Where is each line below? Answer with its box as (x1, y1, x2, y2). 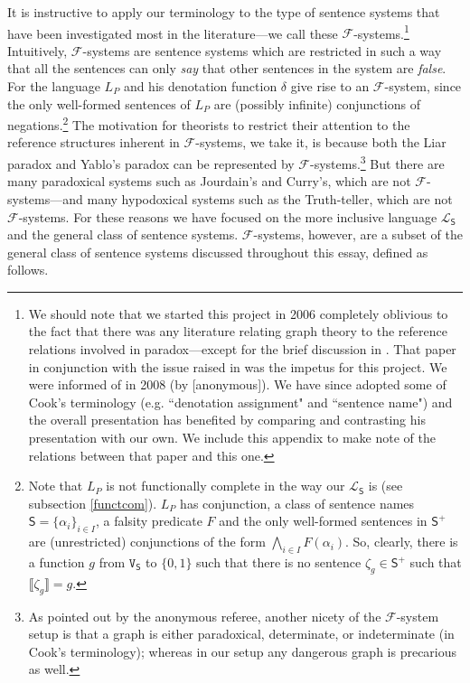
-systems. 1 (353, 21, 409, 42)
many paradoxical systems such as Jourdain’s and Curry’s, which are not (7, 172, 411, 191)
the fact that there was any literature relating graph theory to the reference (28, 322, 447, 341)
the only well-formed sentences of (7, 94, 191, 113)
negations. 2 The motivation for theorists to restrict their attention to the (7, 113, 410, 134)
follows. (7, 260, 49, 279)
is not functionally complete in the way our (106, 476, 345, 495)
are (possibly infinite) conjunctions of (213, 94, 420, 113)
